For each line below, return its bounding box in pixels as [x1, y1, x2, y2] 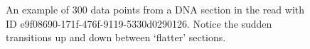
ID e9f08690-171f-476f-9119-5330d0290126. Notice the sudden [6, 16, 272, 31]
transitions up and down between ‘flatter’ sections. [6, 30, 226, 45]
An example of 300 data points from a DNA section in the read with [6, 2, 305, 16]
